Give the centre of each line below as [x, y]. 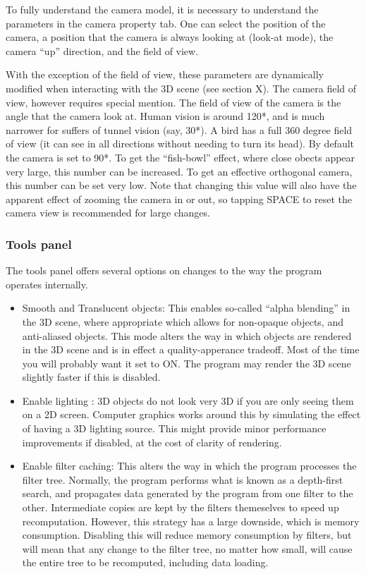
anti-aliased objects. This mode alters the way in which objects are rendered [187, 335]
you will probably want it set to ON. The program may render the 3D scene [187, 363]
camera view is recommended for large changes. [108, 213]
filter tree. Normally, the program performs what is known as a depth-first [183, 479]
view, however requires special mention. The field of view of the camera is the [173, 102]
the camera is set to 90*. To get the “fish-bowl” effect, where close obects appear [181, 157]
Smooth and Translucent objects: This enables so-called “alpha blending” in [186, 308]
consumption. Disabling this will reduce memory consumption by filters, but [187, 535]
